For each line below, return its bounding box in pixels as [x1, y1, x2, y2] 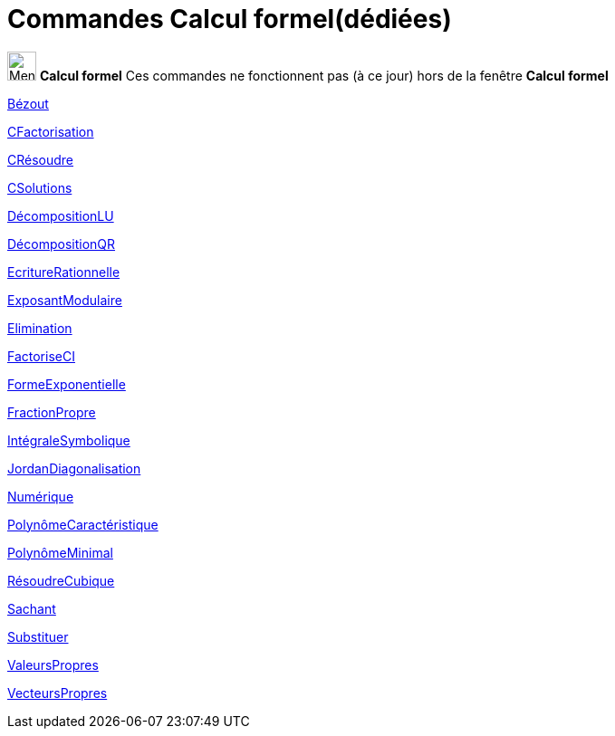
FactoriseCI [7, 348, 75, 364]
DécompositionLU [7, 207, 114, 224]
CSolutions [7, 179, 72, 196]
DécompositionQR [7, 235, 116, 252]
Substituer [7, 628, 69, 645]
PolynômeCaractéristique [7, 516, 159, 532]
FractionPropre [7, 404, 96, 420]
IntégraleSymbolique [7, 432, 130, 448]
